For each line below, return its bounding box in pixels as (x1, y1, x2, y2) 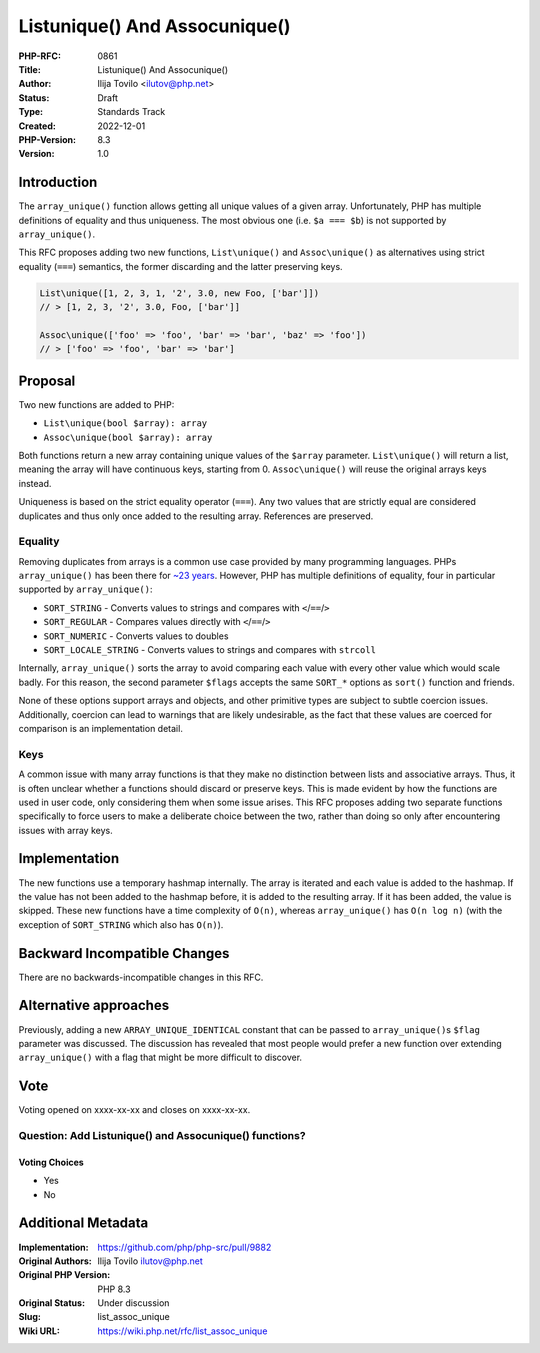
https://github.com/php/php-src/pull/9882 (97, 1241, 272, 1253)
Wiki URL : (18, 1325, 60, 1337)
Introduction (18, 174, 98, 191)
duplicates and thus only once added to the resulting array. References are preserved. (18, 510, 374, 522)
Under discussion (97, 1297, 170, 1309)
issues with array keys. (18, 824, 114, 836)
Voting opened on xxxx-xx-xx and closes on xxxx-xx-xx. (18, 1104, 251, 1116)
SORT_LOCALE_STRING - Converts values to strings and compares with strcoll (43, 644, 377, 656)
